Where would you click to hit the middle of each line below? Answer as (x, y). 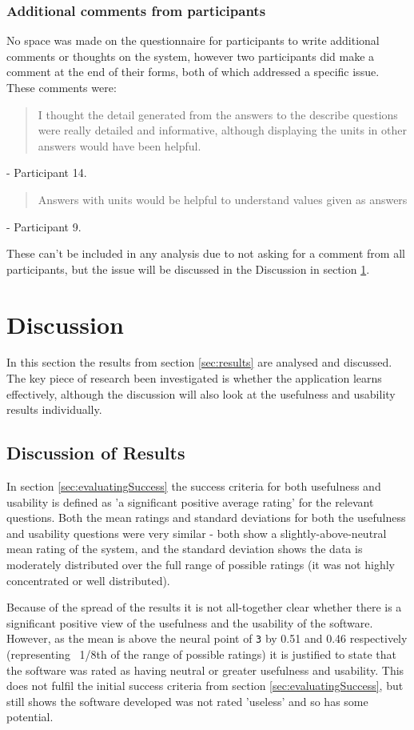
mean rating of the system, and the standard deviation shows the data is (185, 549)
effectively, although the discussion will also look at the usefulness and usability (201, 393)
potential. (30, 717)
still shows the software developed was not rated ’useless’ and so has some (187, 701)
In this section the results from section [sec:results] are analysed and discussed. (199, 362)
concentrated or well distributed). (88, 580)
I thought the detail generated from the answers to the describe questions (218, 114)
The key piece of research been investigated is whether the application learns (194, 378)
